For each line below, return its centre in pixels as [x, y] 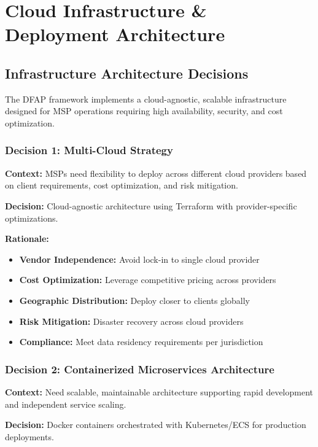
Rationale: [27, 239]
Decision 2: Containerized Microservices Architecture [140, 369]
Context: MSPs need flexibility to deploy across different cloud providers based [156, 173]
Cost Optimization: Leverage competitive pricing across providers [148, 280]
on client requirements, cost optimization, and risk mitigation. [122, 185]
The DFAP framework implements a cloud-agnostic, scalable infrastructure [146, 99]
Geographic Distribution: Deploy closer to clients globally [134, 300]
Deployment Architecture [115, 34]
